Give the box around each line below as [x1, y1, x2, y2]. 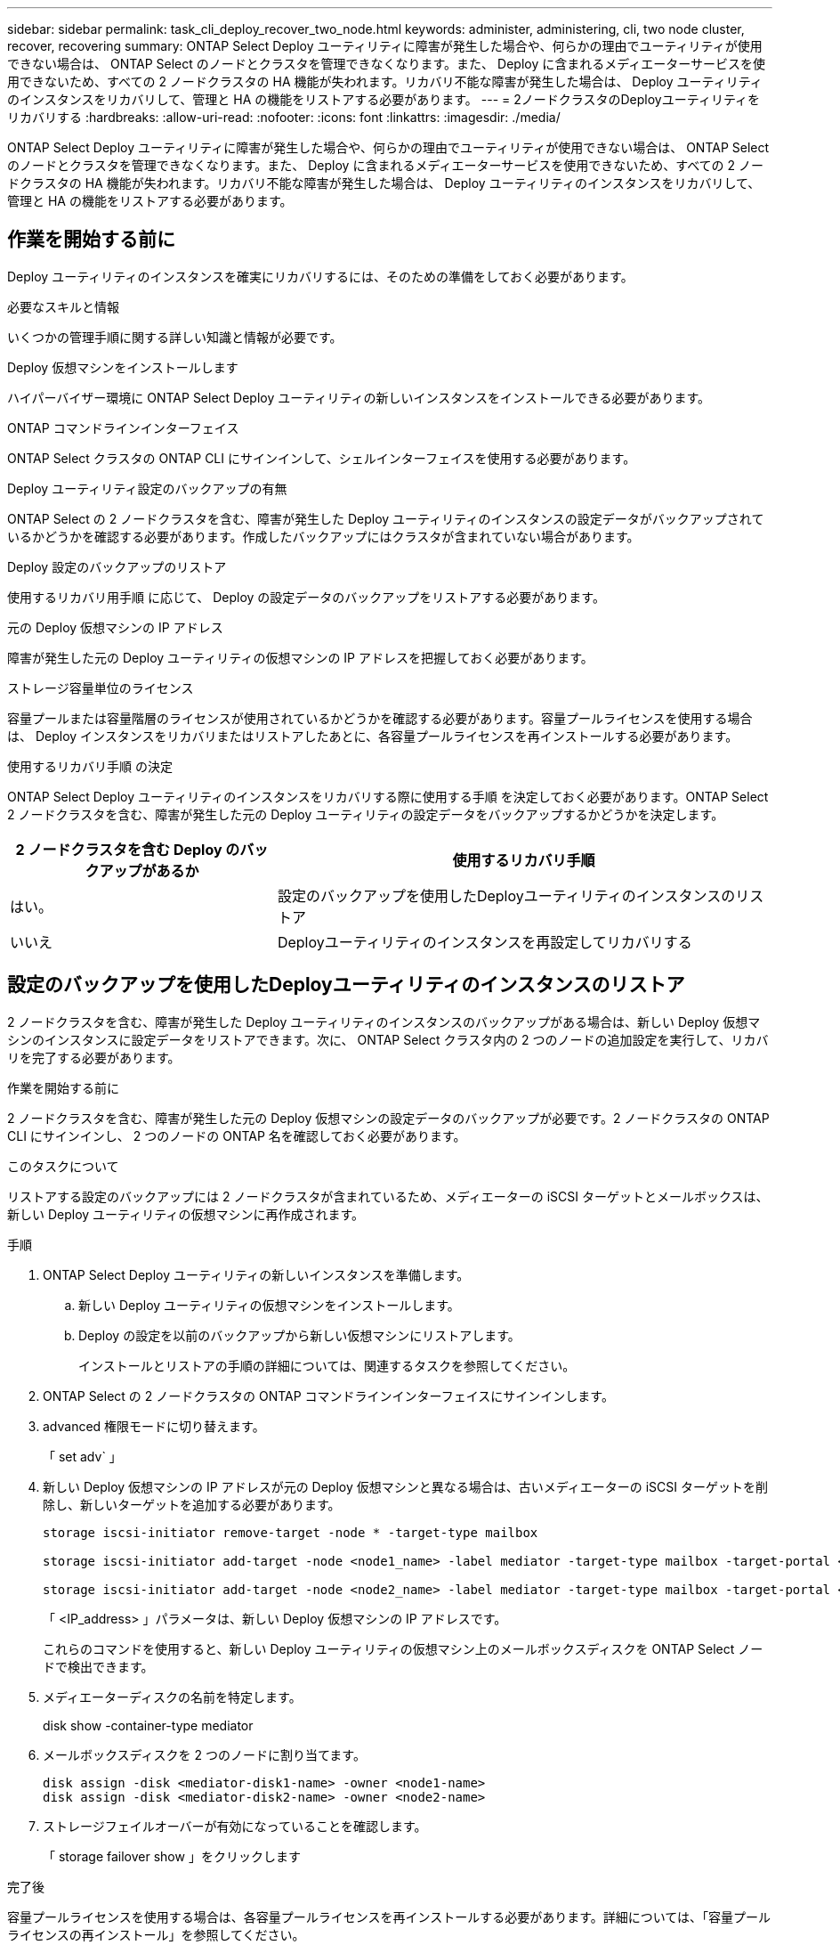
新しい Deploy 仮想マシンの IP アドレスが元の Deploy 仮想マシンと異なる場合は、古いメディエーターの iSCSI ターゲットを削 [43, 1478, 768, 1494]
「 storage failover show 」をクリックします [43, 1848, 301, 1864]
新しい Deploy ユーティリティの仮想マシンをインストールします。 [78, 1297, 460, 1313]
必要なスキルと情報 [7, 298, 119, 314]
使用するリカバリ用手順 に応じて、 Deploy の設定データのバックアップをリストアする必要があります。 [7, 589, 605, 605]
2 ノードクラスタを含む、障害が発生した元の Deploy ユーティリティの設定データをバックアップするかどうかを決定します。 [7, 806, 724, 822]
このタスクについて [7, 1158, 119, 1174]
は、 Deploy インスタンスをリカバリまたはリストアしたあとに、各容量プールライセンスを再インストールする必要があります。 [7, 728, 739, 744]
